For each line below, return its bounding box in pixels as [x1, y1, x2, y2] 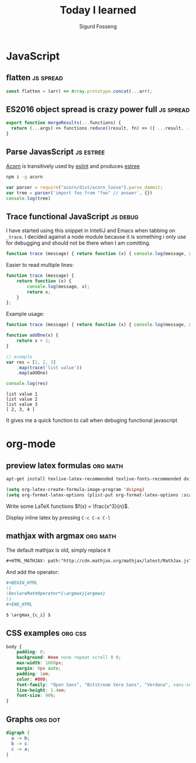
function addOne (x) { [6, 332, 59, 338]
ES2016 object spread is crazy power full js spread [6, 105, 190, 115]
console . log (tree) [6, 195, 51, 201]
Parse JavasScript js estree [6, 147, 105, 157]
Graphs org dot [6, 714, 61, 724]
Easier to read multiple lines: [6, 262, 74, 269]
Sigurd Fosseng [79, 23, 117, 30]
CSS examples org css [6, 628, 87, 638]
